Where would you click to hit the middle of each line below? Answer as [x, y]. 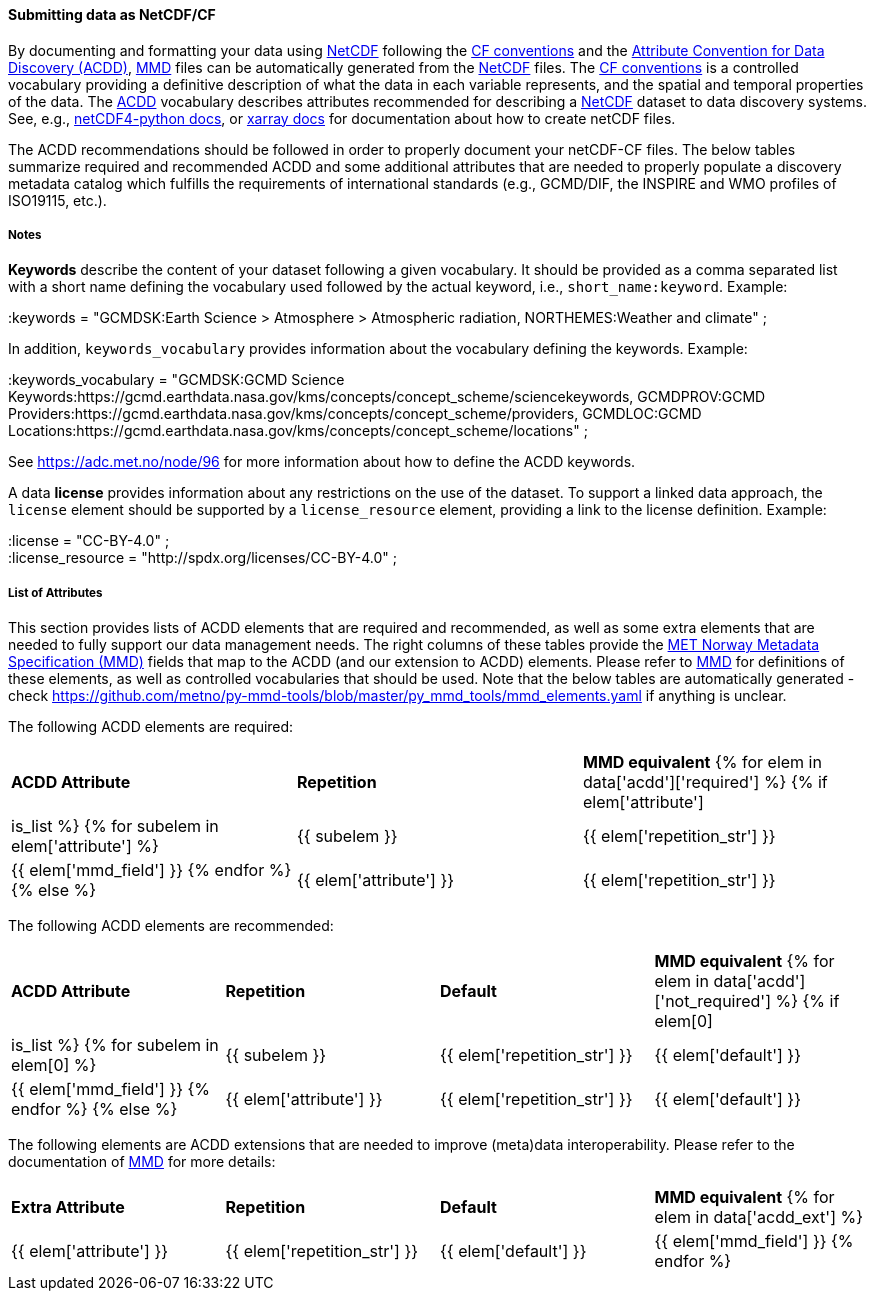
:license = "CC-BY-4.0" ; [89, 541]
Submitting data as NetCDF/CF [112, 14]
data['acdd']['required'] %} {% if [705, 782]
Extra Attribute [68, 1207]
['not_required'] [712, 1001]
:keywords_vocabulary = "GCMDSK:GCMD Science [176, 380]
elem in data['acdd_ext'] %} [759, 1217]
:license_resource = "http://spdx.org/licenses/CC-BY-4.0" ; [203, 558]
